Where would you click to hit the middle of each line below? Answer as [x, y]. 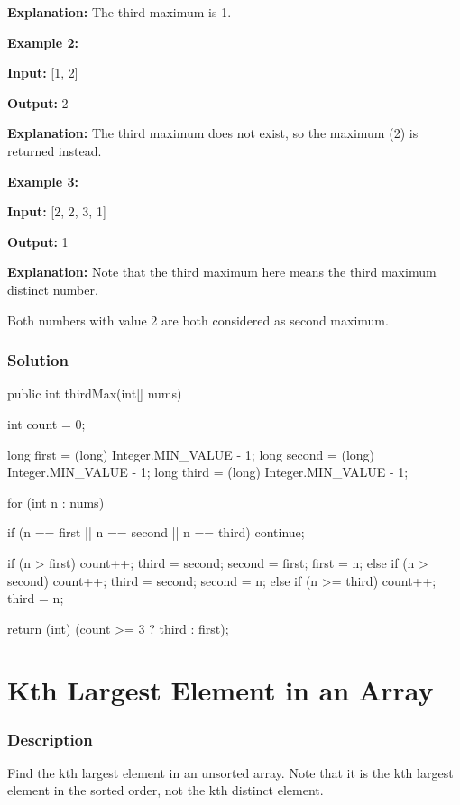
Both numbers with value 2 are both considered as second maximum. [198, 320]
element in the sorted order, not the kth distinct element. [166, 790]
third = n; [36, 598]
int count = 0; [46, 423]
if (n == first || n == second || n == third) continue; [156, 532]
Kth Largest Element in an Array [221, 690]
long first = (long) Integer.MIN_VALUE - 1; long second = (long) [191, 454]
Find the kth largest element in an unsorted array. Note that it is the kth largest [230, 772]
